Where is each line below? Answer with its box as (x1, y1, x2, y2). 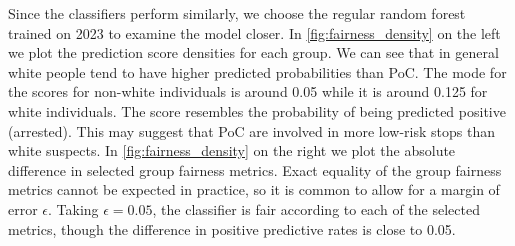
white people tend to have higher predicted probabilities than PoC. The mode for (8, 61, 507, 82)
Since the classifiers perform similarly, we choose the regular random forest (8, 3, 466, 23)
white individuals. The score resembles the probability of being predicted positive (8, 100, 506, 121)
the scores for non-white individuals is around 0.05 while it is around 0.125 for (8, 81, 488, 102)
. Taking (48, 198, 99, 219)
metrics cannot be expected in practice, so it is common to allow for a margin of (8, 179, 500, 200)
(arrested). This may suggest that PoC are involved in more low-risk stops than (8, 120, 496, 141)
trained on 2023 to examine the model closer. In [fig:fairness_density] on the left (8, 22, 501, 43)
